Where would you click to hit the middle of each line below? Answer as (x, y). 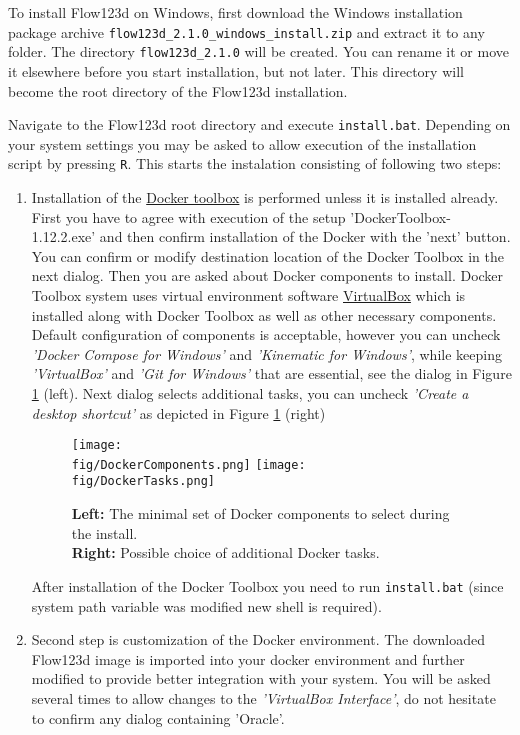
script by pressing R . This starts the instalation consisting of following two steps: (255, 163)
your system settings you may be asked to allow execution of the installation (242, 143)
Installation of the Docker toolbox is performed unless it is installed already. (265, 197)
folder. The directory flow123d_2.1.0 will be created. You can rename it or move (259, 51)
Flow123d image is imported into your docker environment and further (248, 658)
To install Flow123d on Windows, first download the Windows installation (235, 12)
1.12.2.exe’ (63, 236)
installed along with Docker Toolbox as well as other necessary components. (264, 314)
